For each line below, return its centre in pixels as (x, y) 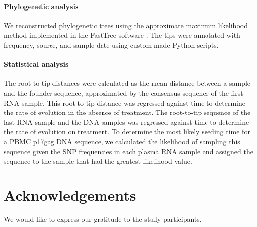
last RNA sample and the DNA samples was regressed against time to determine (127, 122)
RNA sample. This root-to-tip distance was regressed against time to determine (125, 102)
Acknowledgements (70, 195)
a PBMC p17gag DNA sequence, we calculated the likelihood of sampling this (122, 141)
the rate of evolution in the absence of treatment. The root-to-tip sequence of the (127, 112)
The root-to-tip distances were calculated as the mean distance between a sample (127, 83)
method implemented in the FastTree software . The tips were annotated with (122, 35)
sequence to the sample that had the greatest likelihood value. (98, 161)
